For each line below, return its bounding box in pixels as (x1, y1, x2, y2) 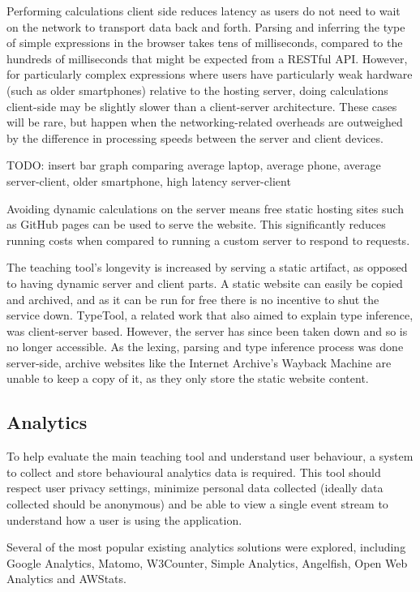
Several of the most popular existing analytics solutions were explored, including (6, 538, 406, 556)
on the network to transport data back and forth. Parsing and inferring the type (6, 18, 405, 35)
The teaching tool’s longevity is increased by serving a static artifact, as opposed (6, 259, 408, 276)
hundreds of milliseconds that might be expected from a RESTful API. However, (6, 49, 408, 66)
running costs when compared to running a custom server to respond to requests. (6, 231, 410, 248)
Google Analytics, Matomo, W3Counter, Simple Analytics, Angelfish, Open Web (6, 554, 408, 571)
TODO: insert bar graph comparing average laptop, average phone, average (6, 157, 381, 174)
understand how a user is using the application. (6, 511, 242, 528)
